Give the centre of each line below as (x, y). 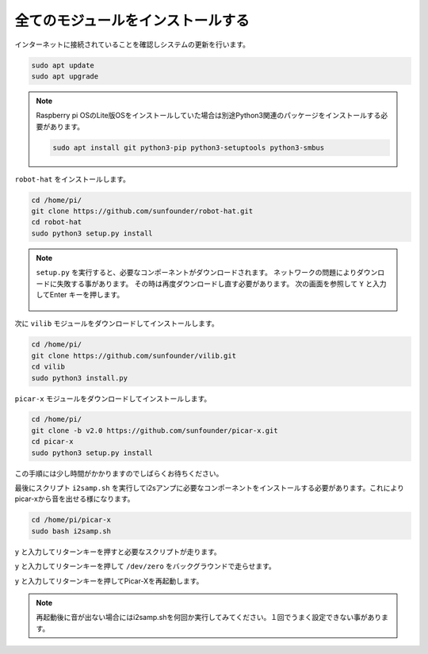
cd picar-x (52, 442)
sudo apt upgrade (65, 76)
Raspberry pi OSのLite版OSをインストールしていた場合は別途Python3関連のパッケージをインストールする (208, 116)
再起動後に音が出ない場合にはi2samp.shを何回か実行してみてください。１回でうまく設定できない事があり (209, 618)
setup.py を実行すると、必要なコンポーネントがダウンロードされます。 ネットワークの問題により (197, 273)
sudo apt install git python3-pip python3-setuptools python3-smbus (189, 147)
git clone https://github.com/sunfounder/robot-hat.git (142, 211)
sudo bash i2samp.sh (71, 531)
